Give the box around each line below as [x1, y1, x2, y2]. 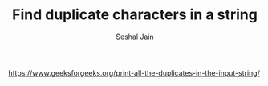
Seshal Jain [116, 32, 154, 41]
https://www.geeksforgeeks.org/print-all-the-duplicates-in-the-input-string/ [8, 68, 261, 77]
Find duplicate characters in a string [11, 6, 258, 24]
